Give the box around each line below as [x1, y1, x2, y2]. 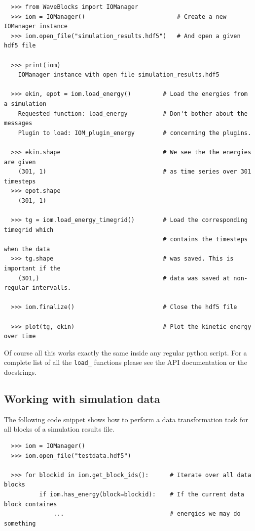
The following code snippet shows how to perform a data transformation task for [4, 414, 248, 424]
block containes [4, 500, 57, 508]
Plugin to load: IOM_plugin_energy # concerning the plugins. [18, 129, 252, 136]
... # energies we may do [53, 510, 241, 518]
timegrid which [4, 226, 54, 233]
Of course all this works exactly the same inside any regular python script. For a [4, 347, 247, 357]
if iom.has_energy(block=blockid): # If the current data [39, 490, 244, 498]
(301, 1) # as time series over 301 [18, 168, 252, 176]
